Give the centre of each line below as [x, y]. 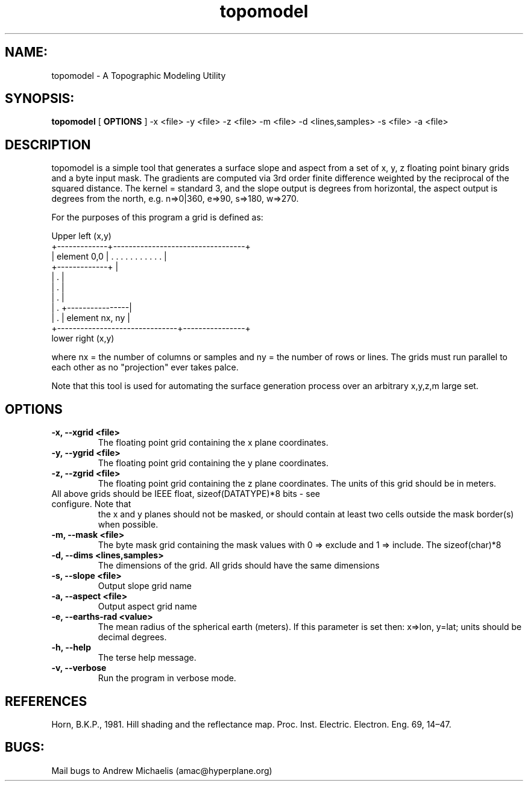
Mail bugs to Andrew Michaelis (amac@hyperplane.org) [162, 770]
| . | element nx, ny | [91, 318]
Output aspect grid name [147, 607]
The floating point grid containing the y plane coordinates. [213, 463]
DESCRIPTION [48, 145]
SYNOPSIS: [40, 99]
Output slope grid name [145, 586]
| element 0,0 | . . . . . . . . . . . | [109, 257]
